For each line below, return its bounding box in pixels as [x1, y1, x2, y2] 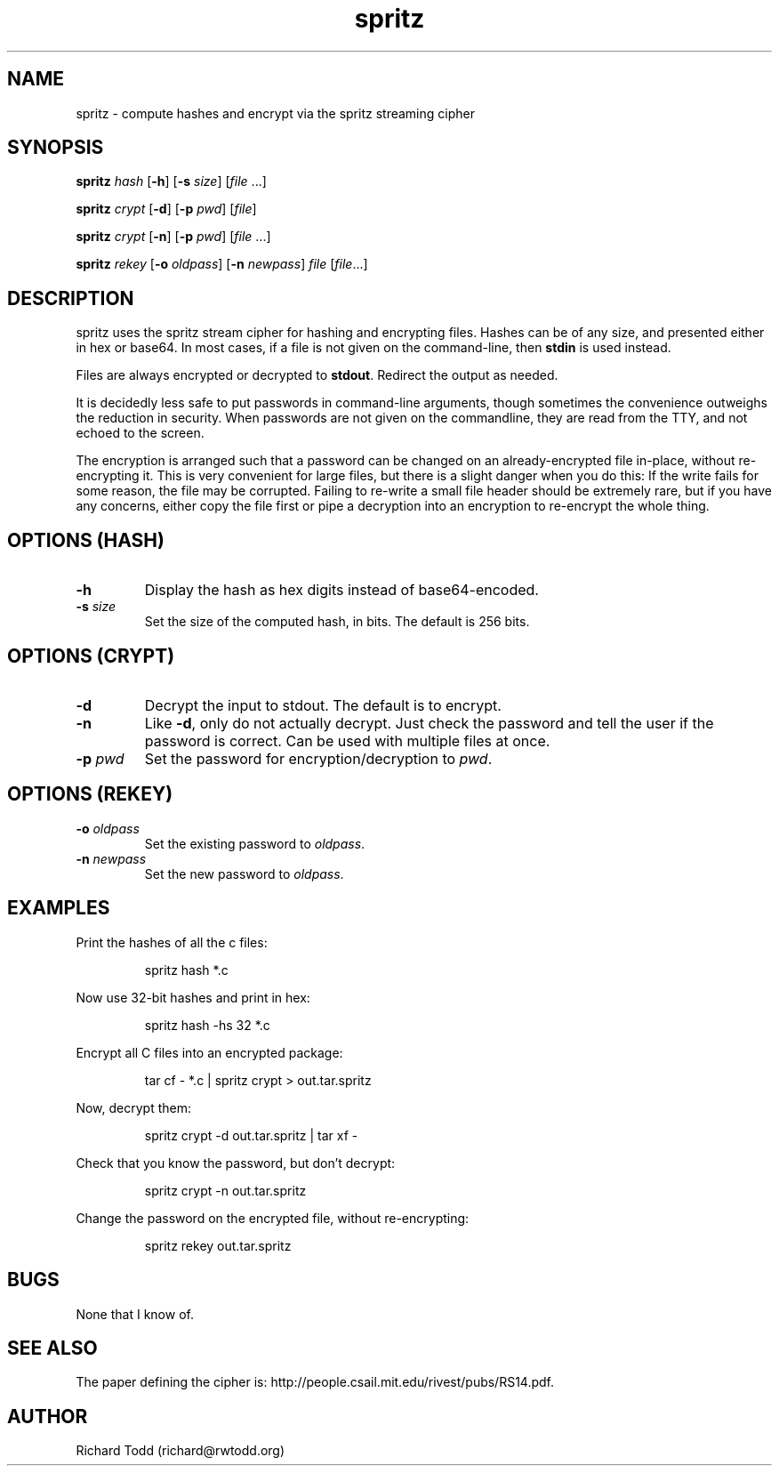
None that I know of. [76, 1306, 194, 1322]
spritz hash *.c [144, 962, 229, 978]
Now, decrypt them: [76, 1099, 191, 1115]
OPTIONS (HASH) [7, 528, 165, 551]
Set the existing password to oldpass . [144, 835, 365, 851]
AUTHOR [7, 1405, 88, 1428]
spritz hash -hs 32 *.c [144, 1017, 270, 1033]
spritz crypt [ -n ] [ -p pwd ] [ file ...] [76, 229, 271, 245]
